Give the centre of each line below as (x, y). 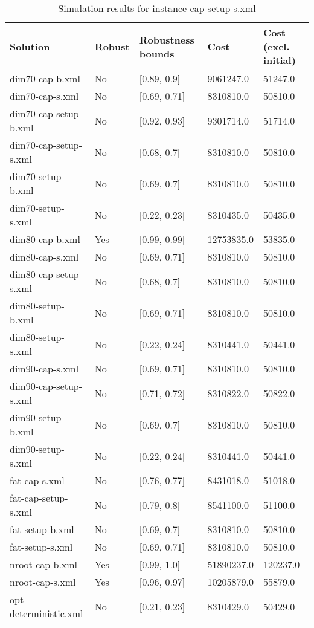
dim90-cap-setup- (46, 386)
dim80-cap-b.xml (45, 239)
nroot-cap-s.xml (43, 582)
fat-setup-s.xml (41, 547)
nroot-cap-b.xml (44, 564)
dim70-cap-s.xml (44, 96)
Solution (30, 46)
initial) (279, 60)
